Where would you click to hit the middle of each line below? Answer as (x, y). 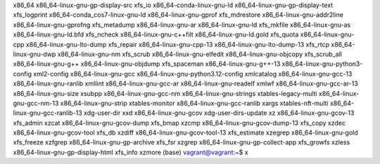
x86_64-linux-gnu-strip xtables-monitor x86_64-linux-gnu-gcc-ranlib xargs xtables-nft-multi (194, 103)
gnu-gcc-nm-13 (36, 103)
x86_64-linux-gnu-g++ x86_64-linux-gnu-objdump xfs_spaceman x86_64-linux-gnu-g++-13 (147, 64)
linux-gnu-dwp (34, 54)
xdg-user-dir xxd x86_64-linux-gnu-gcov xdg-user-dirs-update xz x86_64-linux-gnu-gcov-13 (219, 113)
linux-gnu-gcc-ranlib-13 (47, 113)
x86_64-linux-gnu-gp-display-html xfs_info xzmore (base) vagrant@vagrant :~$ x (131, 152)
